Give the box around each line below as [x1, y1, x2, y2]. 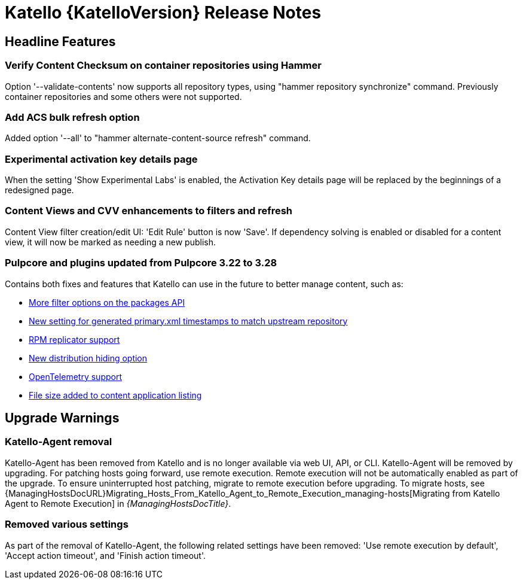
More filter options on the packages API [29, 297, 185, 308]
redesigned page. [5, 185, 74, 196]
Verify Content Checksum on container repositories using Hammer [5, 59, 322, 72]
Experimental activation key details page [5, 153, 198, 165]
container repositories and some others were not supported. [5, 91, 242, 102]
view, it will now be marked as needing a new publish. [5, 236, 216, 247]
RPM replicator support [29, 334, 120, 345]
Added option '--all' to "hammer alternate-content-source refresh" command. [5, 133, 311, 144]
